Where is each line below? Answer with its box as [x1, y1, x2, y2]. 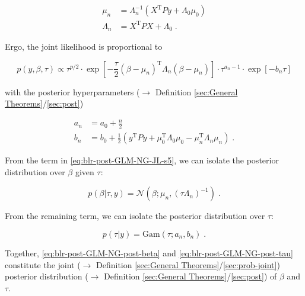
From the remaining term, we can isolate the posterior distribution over [5, 210, 265, 222]
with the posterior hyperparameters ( [5, 85, 140, 98]
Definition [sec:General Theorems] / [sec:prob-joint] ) [96, 258, 280, 271]
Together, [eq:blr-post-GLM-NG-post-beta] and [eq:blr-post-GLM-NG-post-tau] [5, 246, 293, 259]
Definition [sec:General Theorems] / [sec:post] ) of [104, 270, 277, 282]
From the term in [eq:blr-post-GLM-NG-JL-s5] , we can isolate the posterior [5, 154, 279, 166]
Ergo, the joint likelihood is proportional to [5, 40, 163, 53]
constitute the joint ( [5, 258, 81, 271]
